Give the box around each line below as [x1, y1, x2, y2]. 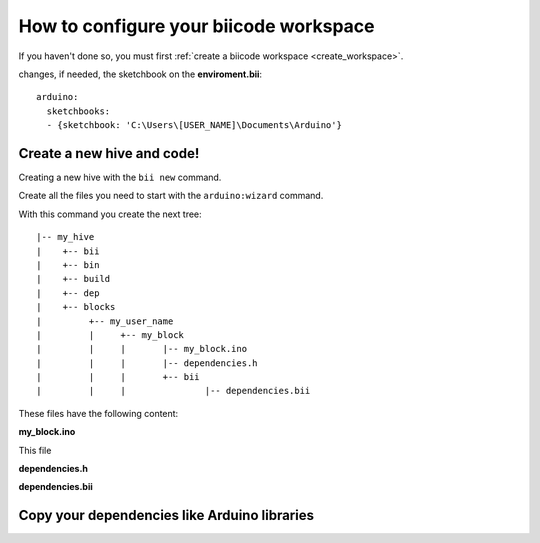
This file [18, 444, 52, 456]
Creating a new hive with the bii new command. [18, 171, 222, 184]
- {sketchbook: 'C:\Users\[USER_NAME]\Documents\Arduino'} [46, 120, 342, 131]
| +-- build [36, 273, 111, 285]
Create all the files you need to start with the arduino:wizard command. [18, 190, 324, 202]
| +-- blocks [36, 301, 116, 313]
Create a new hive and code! [18, 145, 200, 162]
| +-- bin [36, 259, 100, 270]
